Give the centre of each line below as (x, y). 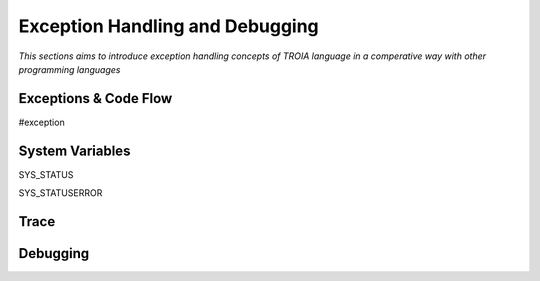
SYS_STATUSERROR (60, 193)
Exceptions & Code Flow (95, 98)
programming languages (69, 69)
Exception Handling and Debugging (168, 26)
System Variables (74, 150)
